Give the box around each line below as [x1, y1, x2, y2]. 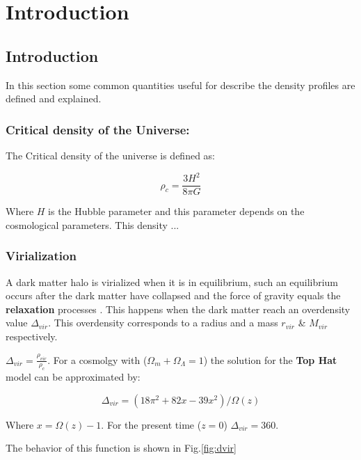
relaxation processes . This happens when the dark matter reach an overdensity [6, 301, 351, 316]
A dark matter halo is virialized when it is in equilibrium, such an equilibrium [6, 274, 339, 289]
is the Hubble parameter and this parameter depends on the [48, 204, 305, 219]
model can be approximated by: [6, 370, 141, 384]
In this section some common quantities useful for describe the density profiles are [6, 77, 355, 92]
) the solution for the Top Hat [203, 352, 337, 367]
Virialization [6, 247, 77, 264]
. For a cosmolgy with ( [47, 352, 147, 367]
